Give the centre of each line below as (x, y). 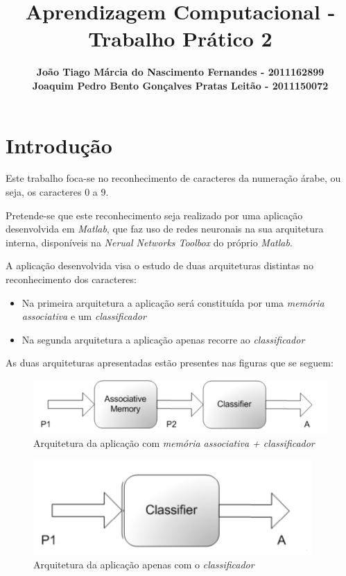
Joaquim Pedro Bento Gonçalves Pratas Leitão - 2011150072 (180, 85)
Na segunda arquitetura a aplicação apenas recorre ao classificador (163, 339)
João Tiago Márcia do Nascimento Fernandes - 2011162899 (180, 72)
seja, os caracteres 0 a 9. (57, 192)
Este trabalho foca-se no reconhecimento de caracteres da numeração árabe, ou (173, 178)
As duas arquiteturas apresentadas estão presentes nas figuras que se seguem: (170, 363)
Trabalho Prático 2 (180, 39)
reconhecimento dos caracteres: (71, 279)
